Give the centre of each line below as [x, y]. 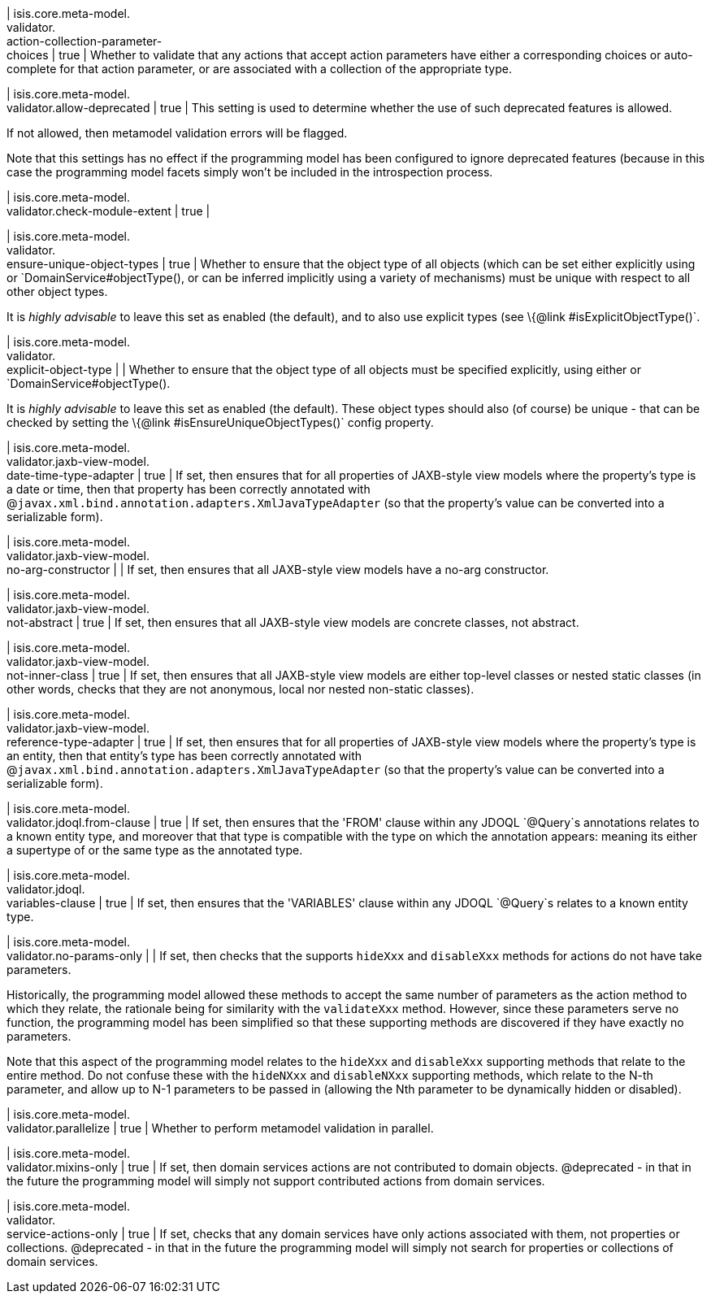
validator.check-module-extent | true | [108, 211]
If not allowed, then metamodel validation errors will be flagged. [177, 133]
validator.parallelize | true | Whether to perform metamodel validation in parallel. [220, 1128]
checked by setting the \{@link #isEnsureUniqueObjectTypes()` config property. [220, 422]
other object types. [57, 291]
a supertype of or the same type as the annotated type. [155, 850]
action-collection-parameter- [85, 41]
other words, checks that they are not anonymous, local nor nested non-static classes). [241, 689]
